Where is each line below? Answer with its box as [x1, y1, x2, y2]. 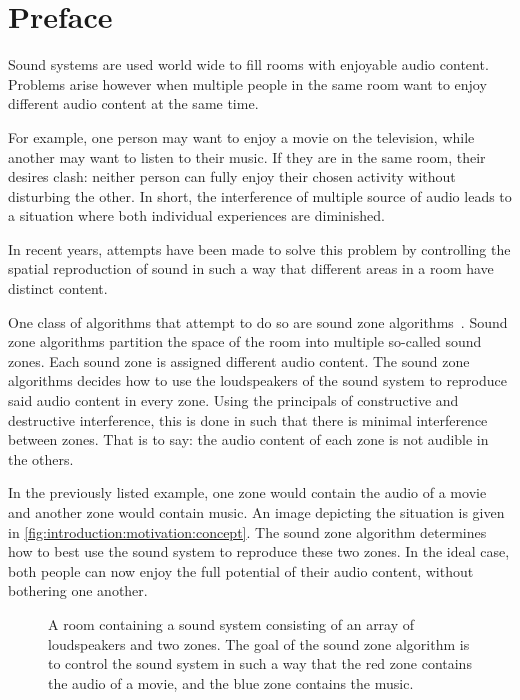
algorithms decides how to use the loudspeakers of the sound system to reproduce [8, 370, 507, 391]
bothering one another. [8, 580, 148, 601]
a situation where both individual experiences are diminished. [8, 205, 385, 226]
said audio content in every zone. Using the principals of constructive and [8, 390, 459, 411]
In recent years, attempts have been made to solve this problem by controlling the [8, 238, 511, 259]
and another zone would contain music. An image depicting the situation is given [8, 502, 505, 522]
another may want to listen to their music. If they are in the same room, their [8, 146, 486, 167]
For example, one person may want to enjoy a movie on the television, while [8, 126, 475, 147]
